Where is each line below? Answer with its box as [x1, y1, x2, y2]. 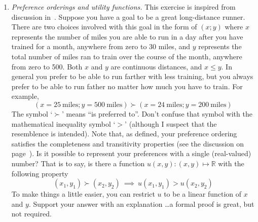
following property [11, 168, 68, 178]
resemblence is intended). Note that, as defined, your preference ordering [11, 128, 237, 139]
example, [11, 91, 39, 101]
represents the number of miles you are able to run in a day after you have [11, 31, 243, 42]
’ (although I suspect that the [125, 118, 217, 129]
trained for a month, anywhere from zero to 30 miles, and [11, 41, 191, 52]
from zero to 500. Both [11, 61, 83, 71]
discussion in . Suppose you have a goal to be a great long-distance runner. [11, 11, 245, 22]
